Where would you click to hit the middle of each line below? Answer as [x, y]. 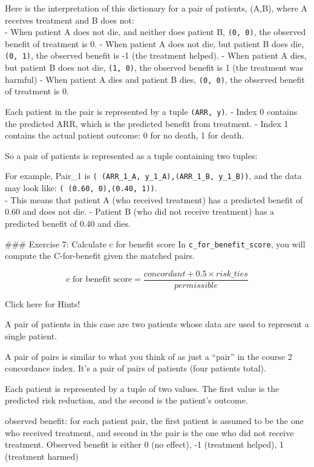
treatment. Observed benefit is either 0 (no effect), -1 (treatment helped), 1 [145, 444]
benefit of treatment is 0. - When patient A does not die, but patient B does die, [155, 43]
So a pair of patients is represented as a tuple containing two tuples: [131, 155]
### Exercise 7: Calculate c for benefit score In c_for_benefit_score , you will [155, 243]
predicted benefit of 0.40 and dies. [68, 223]
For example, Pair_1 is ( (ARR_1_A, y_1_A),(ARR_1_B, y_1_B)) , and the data [153, 176]
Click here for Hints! [43, 303]
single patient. [31, 336]
